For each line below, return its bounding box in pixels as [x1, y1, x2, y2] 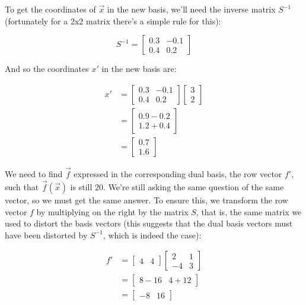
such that [5, 180, 39, 193]
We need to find [5, 168, 63, 180]
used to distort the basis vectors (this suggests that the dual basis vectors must [5, 217, 293, 229]
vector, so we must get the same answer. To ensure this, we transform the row [5, 193, 288, 206]
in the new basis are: [101, 62, 177, 75]
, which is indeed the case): [103, 228, 202, 241]
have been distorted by [5, 228, 88, 241]
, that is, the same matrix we [196, 205, 302, 218]
